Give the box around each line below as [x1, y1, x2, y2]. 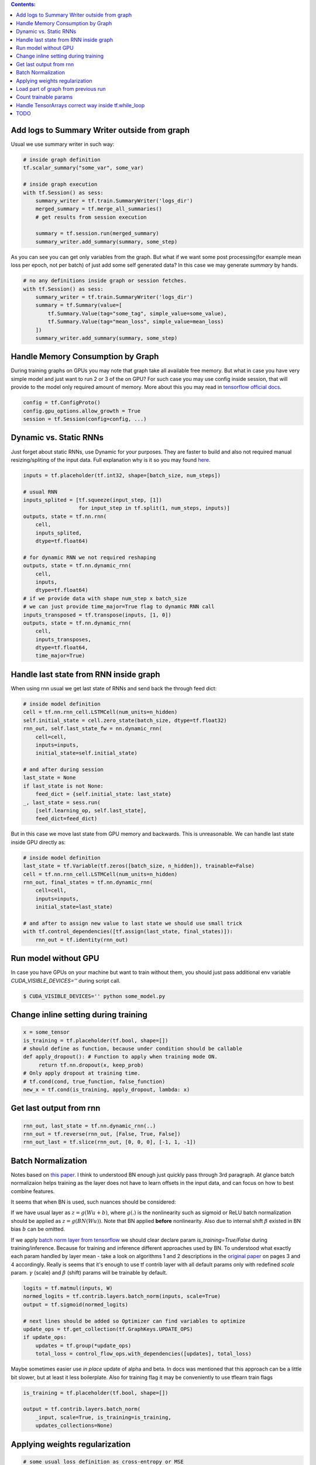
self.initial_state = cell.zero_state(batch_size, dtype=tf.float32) [23, 717, 227, 724]
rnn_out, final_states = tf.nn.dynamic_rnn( [23, 879, 153, 885]
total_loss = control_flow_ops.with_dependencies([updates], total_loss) [35, 1351, 252, 1357]
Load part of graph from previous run [16, 85, 106, 92]
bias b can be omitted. [11, 1225, 66, 1233]
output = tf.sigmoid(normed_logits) [23, 1301, 129, 1308]
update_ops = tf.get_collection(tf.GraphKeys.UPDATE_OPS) [23, 1326, 193, 1333]
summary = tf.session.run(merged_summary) [35, 230, 159, 237]
